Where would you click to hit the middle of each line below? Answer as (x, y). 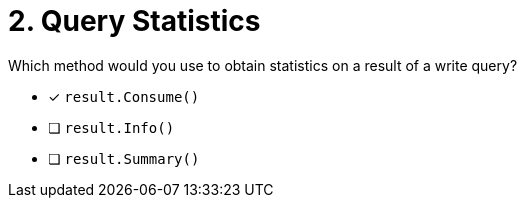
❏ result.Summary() (124, 158)
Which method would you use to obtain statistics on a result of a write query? (263, 65)
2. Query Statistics (134, 21)
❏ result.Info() (111, 127)
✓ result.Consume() (124, 96)
